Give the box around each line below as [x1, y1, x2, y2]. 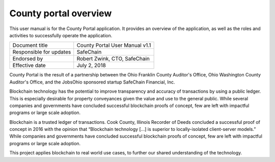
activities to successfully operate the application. [9, 32, 113, 38]
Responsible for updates [12, 48, 71, 56]
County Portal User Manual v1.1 [76, 42, 151, 49]
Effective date [12, 62, 46, 69]
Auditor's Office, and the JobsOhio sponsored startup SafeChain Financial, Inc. [9, 79, 175, 85]
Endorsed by [12, 55, 43, 62]
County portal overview [9, 8, 112, 19]
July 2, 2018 [76, 62, 106, 69]
